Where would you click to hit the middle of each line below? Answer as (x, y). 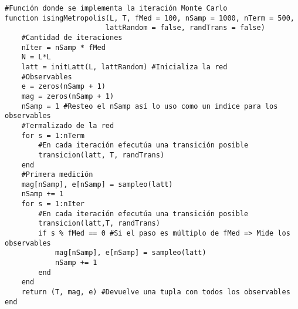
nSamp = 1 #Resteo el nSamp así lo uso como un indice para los (150, 106)
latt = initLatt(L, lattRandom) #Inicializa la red (124, 67)
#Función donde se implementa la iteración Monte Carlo (116, 8)
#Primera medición (57, 175)
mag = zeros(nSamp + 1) (68, 96)
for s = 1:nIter (53, 204)
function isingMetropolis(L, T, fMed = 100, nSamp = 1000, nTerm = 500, (150, 18)
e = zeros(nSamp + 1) (63, 87)
